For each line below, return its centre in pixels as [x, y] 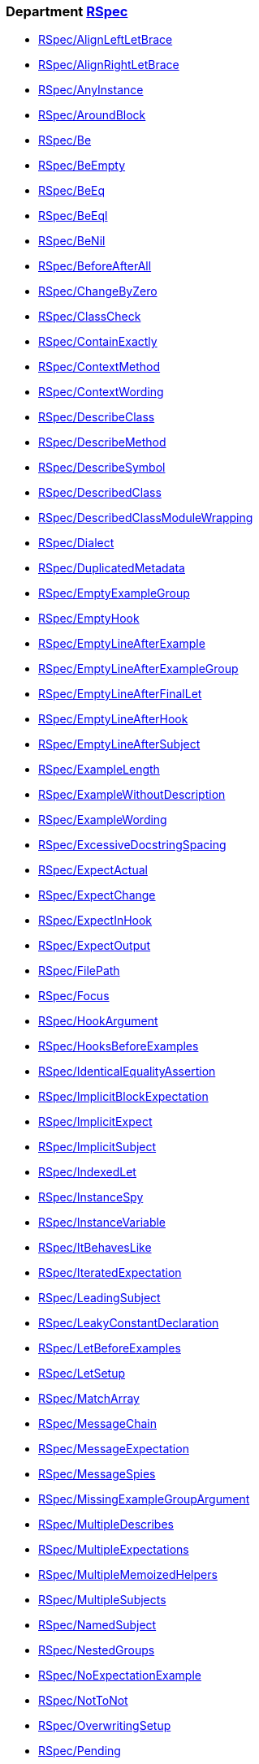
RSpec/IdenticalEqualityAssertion [127, 1072]
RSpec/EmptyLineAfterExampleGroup [138, 669]
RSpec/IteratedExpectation [110, 1273]
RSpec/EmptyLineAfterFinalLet [120, 694]
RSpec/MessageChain [97, 1424]
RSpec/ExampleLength [99, 770]
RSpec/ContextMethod [99, 367]
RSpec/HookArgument [98, 1021]
